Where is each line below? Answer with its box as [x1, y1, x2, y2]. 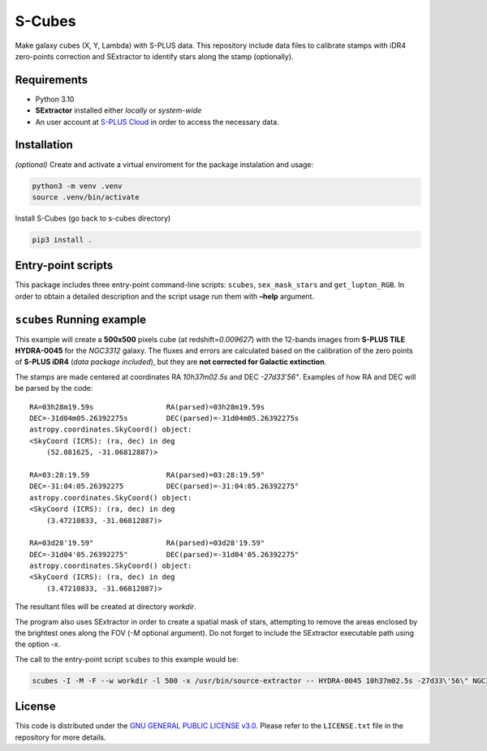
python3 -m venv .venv [32, 181, 123, 191]
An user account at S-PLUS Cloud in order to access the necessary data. [35, 117, 279, 127]
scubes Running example [15, 312, 146, 326]
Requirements [15, 73, 88, 87]
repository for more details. [15, 732, 106, 742]
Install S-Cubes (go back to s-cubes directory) [15, 213, 171, 223]
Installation [15, 138, 73, 152]
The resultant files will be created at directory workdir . [15, 602, 196, 612]
